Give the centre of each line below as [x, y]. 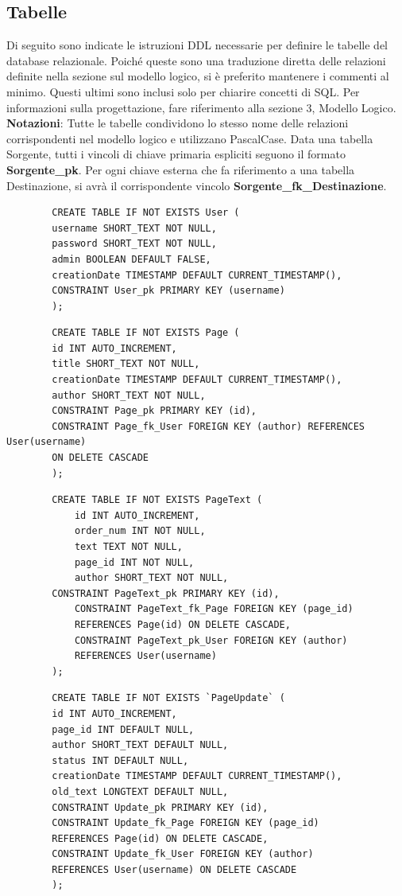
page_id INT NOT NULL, [134, 562]
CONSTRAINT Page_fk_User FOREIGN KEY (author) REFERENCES [209, 426]
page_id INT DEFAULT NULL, [123, 729]
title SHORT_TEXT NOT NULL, [126, 364]
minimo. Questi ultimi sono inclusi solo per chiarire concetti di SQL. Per [183, 91]
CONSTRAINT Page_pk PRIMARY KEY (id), [154, 411]
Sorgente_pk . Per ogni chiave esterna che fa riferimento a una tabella [181, 169]
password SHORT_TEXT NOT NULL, [134, 244]
